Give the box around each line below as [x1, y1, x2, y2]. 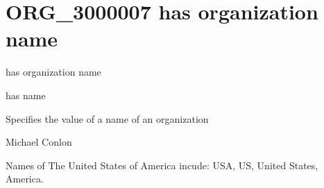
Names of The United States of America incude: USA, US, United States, [6, 157, 318, 172]
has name [6, 87, 46, 102]
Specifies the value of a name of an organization [6, 111, 209, 126]
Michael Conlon [6, 135, 72, 149]
